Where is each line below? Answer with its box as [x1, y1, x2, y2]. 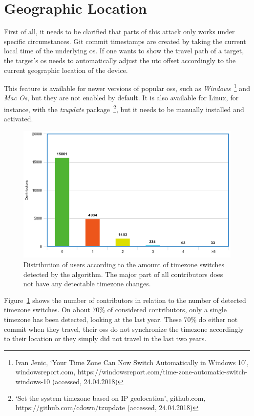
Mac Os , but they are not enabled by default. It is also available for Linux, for [4, 92, 239, 103]
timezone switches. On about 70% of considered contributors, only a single [4, 304, 227, 315]
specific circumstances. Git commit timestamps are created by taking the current [4, 36, 246, 46]
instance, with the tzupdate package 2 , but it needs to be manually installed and [4, 102, 244, 114]
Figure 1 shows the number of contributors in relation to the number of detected [4, 295, 246, 305]
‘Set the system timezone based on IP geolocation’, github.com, [15, 393, 206, 403]
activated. [4, 114, 33, 124]
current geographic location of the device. [4, 65, 128, 75]
